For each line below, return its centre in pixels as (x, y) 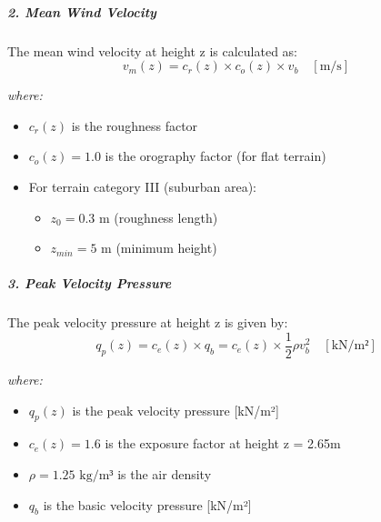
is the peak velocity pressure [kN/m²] (175, 410)
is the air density (165, 473)
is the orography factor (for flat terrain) (216, 156)
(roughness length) (166, 217)
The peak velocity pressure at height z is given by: (148, 322)
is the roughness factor (135, 125)
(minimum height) (166, 248)
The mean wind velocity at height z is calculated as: (153, 50)
